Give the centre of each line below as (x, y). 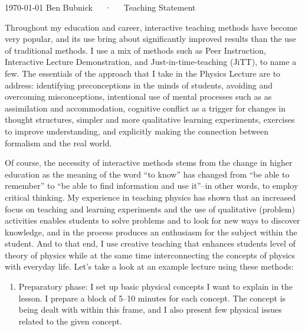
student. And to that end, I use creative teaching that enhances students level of (150, 243)
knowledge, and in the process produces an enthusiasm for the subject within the (151, 232)
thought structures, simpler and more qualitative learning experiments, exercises (150, 119)
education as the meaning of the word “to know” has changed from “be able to (147, 174)
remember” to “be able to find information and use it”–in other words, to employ (152, 186)
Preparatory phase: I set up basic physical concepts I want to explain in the (156, 286)
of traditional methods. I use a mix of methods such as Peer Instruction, (135, 50)
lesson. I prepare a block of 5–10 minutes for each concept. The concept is (152, 298)
